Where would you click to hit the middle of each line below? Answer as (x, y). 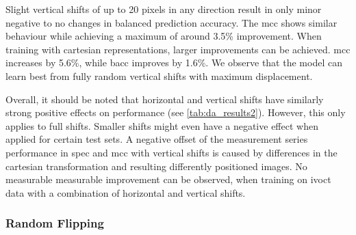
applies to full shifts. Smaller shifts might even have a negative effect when (162, 125)
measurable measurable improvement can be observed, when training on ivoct (168, 179)
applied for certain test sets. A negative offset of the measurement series (157, 139)
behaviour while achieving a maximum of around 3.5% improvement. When (164, 36)
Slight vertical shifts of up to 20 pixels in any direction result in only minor (164, 9)
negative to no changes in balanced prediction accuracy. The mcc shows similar (171, 22)
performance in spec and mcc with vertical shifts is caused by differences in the (171, 152)
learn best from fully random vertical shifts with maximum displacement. (159, 75)
